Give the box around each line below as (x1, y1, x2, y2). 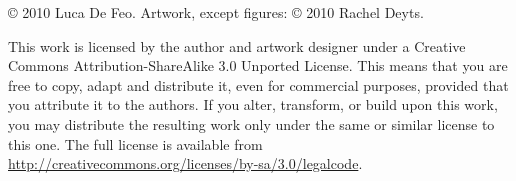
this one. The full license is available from (8, 133, 263, 154)
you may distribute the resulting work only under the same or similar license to (8, 113, 495, 134)
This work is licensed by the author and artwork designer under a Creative (8, 35, 466, 56)
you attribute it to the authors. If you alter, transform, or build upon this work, (8, 94, 498, 115)
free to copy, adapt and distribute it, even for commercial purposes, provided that (8, 74, 509, 95)
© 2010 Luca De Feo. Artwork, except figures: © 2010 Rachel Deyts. (8, 2, 424, 22)
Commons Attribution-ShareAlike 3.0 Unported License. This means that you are (8, 55, 508, 76)
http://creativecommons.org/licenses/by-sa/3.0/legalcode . (8, 153, 363, 174)
